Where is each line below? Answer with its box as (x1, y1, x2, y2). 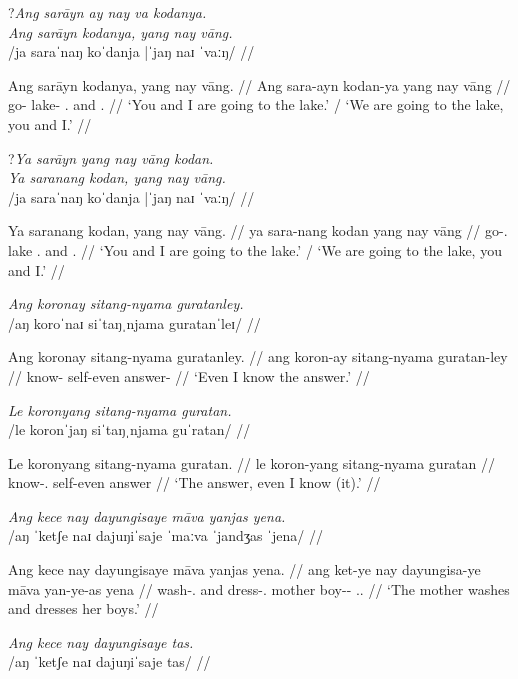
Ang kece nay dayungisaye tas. (8, 631, 194, 652)
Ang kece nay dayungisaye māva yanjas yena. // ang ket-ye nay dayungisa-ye (8, 559, 481, 580)
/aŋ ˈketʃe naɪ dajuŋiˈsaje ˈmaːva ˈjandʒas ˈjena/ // (8, 525, 323, 546)
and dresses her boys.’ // (8, 598, 159, 619)
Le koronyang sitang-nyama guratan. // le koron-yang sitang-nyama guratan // (8, 452, 496, 473)
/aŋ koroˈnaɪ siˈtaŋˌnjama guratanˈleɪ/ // (8, 312, 261, 333)
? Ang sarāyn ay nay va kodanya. (8, 2, 207, 22)
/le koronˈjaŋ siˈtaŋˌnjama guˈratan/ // (8, 419, 251, 440)
